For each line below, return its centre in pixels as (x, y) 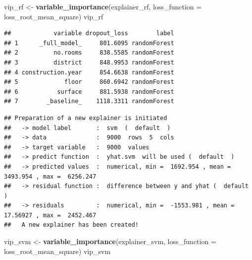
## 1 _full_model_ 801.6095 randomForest (89, 43)
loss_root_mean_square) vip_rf (54, 16)
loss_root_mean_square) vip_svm (57, 251)
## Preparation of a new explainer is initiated (86, 118)
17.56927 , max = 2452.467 (50, 215)
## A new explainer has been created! (72, 225)
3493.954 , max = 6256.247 (50, 176)
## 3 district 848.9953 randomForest (89, 62)
